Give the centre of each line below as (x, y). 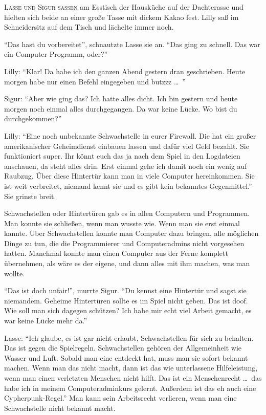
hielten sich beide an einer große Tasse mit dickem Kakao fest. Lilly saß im (121, 17)
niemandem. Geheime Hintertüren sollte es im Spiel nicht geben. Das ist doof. (126, 300)
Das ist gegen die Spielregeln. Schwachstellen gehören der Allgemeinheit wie (123, 348)
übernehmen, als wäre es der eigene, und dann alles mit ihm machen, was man (127, 263)
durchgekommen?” (33, 118)
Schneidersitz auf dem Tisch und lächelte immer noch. (89, 27)
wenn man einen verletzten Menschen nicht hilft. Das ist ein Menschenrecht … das (133, 378)
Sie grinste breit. (30, 196)
